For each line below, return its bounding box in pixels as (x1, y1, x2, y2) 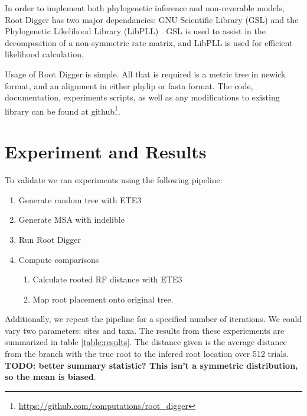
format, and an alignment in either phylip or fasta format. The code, (5, 79, 253, 92)
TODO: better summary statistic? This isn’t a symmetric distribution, (5, 359, 298, 371)
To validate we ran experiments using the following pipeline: (5, 174, 223, 186)
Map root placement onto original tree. (32, 292, 174, 305)
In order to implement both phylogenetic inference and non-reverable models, (5, 2, 285, 14)
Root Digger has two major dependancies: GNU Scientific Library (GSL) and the (5, 13, 299, 25)
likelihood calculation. (5, 48, 84, 60)
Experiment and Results (5, 139, 207, 164)
